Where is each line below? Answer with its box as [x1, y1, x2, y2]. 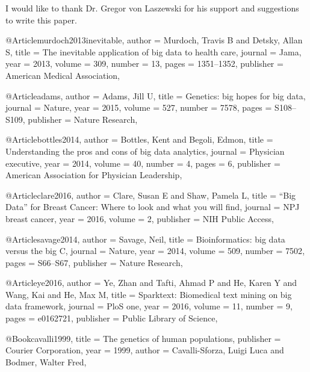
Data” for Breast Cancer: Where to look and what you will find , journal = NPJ [5, 200, 300, 213]
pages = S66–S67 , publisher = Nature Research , [5, 256, 183, 268]
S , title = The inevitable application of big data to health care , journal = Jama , [5, 45, 302, 58]
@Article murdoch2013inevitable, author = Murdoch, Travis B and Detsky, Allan [5, 34, 303, 46]
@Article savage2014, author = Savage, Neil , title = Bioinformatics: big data [5, 232, 285, 245]
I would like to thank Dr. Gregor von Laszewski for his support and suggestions [5, 2, 299, 14]
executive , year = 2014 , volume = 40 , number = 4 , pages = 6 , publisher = [5, 157, 281, 169]
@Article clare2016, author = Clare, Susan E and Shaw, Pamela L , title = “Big [5, 188, 296, 201]
